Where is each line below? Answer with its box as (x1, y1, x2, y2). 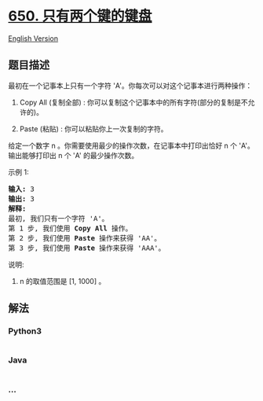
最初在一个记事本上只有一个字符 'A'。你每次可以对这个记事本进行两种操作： (8, 80, 253, 90)
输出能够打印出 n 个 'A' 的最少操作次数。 (8, 150, 139, 160)
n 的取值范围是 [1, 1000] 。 (19, 276, 106, 285)
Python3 (8, 326, 42, 337)
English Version (8, 33, 59, 43)
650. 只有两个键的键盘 (8, 7, 152, 25)
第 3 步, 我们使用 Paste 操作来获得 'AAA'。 (8, 243, 166, 252)
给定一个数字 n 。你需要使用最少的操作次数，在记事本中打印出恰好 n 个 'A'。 (8, 141, 255, 150)
